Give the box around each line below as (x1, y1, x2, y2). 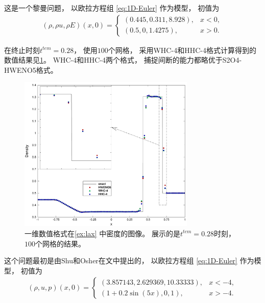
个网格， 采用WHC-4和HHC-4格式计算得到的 (108, 44, 256, 55)
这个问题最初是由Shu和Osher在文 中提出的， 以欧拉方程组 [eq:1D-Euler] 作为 (4, 255, 254, 266)
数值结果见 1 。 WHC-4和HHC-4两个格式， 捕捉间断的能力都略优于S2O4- (4, 54, 242, 65)
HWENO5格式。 (4, 64, 58, 75)
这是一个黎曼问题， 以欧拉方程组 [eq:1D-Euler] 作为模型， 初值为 (4, 3, 220, 13)
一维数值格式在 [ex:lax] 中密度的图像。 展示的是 (25, 228, 180, 238)
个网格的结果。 (35, 238, 85, 249)
